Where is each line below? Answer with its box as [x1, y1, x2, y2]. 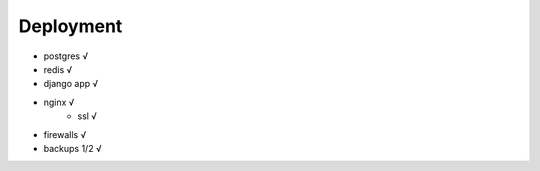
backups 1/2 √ [43, 142, 102, 154]
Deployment [18, 15, 123, 37]
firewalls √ [43, 128, 87, 140]
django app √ [43, 78, 99, 90]
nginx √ [43, 96, 75, 108]
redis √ [43, 63, 73, 75]
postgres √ [43, 50, 89, 62]
